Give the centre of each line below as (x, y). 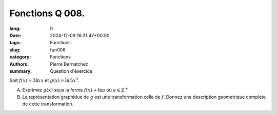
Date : (15, 35)
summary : (21, 71)
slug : (15, 50)
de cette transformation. (48, 104)
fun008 (58, 50)
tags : (15, 43)
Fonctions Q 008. (47, 13)
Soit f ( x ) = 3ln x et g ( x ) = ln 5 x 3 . (44, 80)
